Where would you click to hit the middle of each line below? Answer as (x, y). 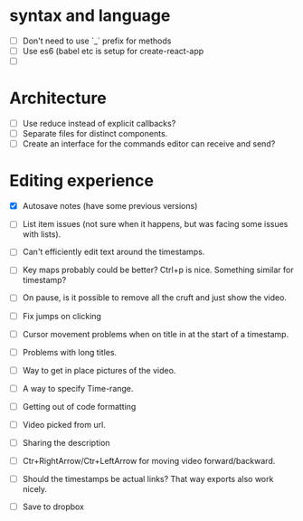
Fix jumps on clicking (62, 316)
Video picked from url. (64, 424)
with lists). (42, 234)
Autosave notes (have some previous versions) (110, 206)
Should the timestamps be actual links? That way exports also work (148, 479)
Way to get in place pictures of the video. (99, 370)
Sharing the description (66, 442)
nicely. (35, 489)
